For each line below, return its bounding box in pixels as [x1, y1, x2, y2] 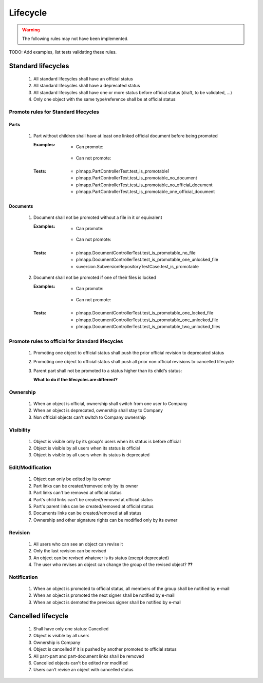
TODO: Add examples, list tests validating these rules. [9, 49, 117, 55]
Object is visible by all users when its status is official [33, 445, 140, 451]
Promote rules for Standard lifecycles [9, 108, 99, 115]
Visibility [9, 427, 31, 433]
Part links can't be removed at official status [33, 490, 122, 496]
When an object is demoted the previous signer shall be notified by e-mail [33, 599, 182, 605]
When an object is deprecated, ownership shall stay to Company [33, 408, 163, 413]
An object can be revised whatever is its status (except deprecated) [33, 555, 169, 561]
